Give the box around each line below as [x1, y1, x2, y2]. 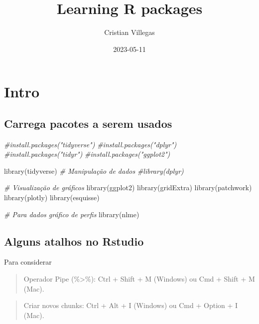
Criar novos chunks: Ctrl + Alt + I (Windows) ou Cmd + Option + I [23, 300, 238, 311]
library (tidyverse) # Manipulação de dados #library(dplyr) [4, 165, 184, 176]
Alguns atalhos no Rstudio [4, 233, 144, 249]
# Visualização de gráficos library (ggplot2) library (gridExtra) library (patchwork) [4, 182, 252, 193]
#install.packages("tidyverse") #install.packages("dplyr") [4, 139, 177, 149]
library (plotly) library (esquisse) [4, 192, 100, 203]
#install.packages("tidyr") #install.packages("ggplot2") [4, 149, 170, 159]
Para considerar [4, 257, 52, 267]
